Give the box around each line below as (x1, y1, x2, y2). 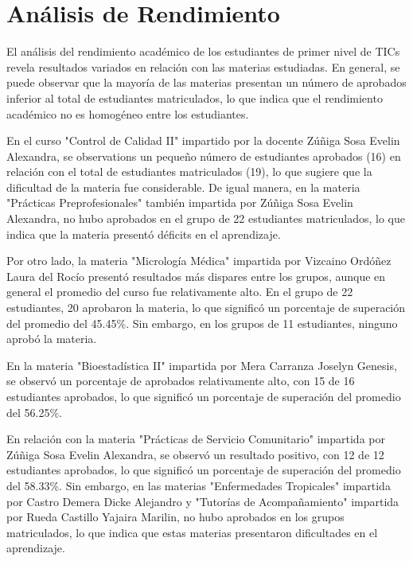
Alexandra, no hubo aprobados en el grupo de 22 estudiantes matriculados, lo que (6, 210, 406, 227)
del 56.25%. (6, 403, 62, 420)
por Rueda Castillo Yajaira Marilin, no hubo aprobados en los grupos (6, 508, 345, 525)
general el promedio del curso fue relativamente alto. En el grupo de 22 (6, 283, 353, 300)
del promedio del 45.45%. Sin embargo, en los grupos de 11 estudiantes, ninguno (6, 314, 398, 331)
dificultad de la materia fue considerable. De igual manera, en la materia (6, 178, 360, 195)
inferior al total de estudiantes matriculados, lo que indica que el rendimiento (6, 89, 383, 106)
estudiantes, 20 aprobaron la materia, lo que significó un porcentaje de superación (6, 299, 406, 316)
